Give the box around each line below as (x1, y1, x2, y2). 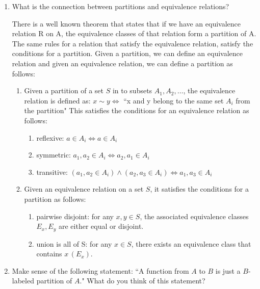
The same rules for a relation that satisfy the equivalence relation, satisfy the (12, 38, 253, 48)
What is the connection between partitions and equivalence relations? (12, 1, 229, 11)
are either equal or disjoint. (58, 221, 144, 231)
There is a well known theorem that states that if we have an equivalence (12, 18, 241, 29)
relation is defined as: (24, 95, 91, 106)
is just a (215, 265, 241, 276)
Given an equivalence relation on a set (24, 183, 144, 194)
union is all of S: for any (36, 238, 112, 249)
